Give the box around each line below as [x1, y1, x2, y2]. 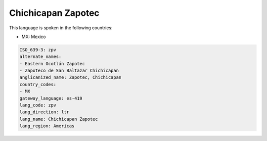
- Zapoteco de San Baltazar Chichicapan [19, 68, 119, 74]
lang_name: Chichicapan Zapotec [19, 116, 98, 122]
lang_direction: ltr [19, 109, 69, 115]
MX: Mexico [21, 34, 46, 40]
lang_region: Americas [19, 123, 75, 129]
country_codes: [19, 82, 56, 87]
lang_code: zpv [19, 102, 56, 108]
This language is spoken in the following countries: [9, 25, 113, 31]
